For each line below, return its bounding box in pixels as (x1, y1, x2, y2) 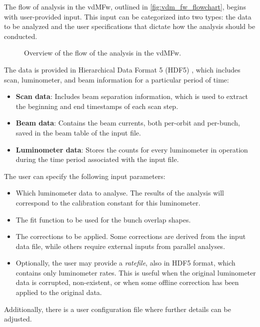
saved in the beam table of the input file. (15, 127, 141, 137)
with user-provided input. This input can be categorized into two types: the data (4, 11, 251, 21)
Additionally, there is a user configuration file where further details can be (4, 303, 231, 314)
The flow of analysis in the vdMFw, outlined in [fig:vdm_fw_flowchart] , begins (4, 1, 246, 11)
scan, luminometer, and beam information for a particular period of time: (4, 74, 229, 84)
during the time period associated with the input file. (15, 154, 179, 164)
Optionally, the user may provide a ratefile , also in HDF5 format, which (15, 257, 235, 268)
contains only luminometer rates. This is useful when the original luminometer (15, 267, 256, 277)
